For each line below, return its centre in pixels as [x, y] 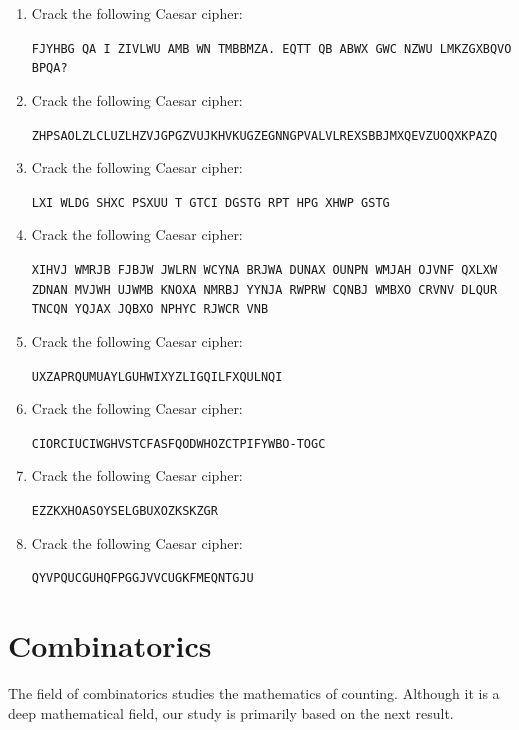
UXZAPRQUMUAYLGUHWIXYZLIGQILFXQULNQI [157, 376]
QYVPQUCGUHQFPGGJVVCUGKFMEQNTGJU [142, 578]
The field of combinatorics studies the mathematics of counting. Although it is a [254, 693]
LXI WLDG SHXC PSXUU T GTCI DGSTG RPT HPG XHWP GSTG [210, 202]
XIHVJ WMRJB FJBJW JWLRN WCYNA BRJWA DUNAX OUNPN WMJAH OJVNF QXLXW [264, 270]
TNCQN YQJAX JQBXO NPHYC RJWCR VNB [150, 309]
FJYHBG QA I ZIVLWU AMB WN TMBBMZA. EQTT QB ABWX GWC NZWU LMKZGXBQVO [271, 48]
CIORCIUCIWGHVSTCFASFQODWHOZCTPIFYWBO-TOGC [178, 443]
